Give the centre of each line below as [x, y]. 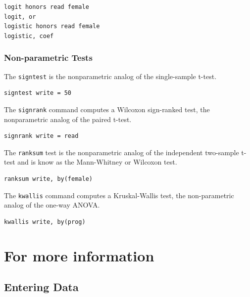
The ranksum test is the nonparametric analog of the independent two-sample [122, 152]
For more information [79, 255]
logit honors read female [47, 7]
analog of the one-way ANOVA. [52, 205]
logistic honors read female [52, 26]
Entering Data [41, 287]
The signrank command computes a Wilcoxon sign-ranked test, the [107, 109]
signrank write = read [41, 136]
